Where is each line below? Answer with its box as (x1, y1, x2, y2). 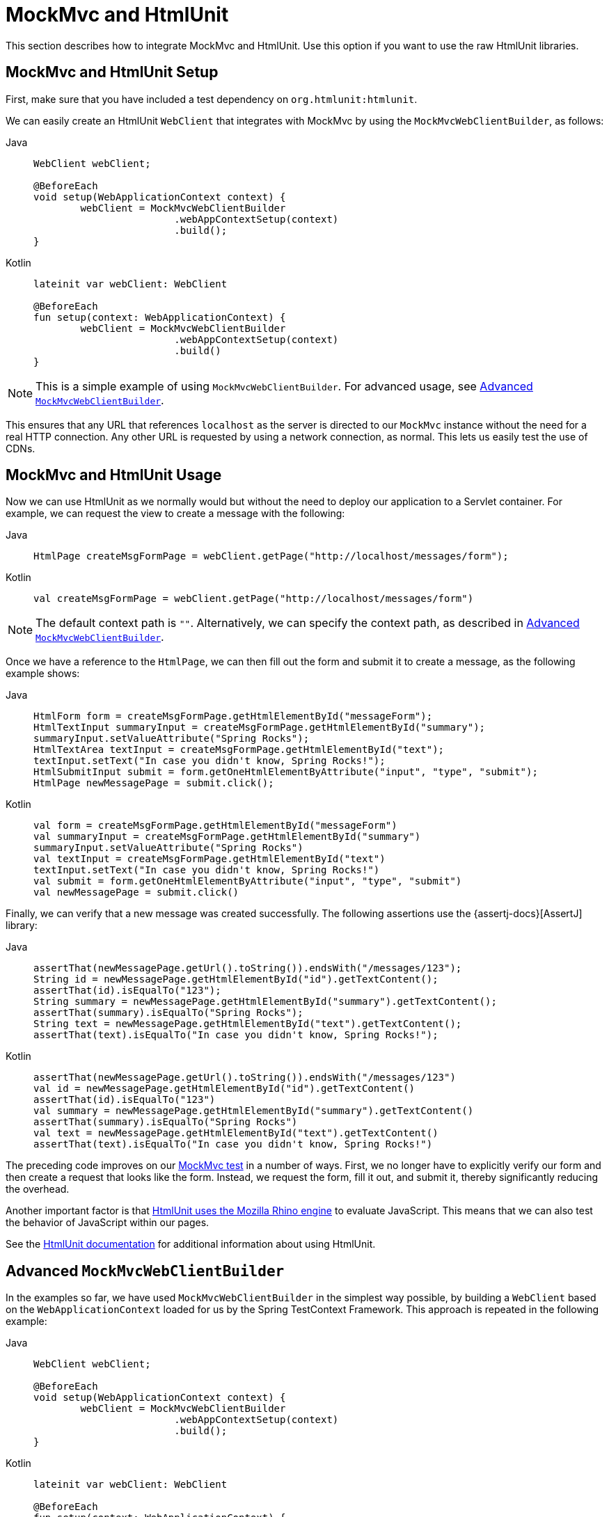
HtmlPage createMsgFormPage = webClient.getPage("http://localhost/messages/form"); (33, 550, 509, 562)
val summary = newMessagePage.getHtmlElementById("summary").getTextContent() (33, 1105, 474, 1117)
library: (6, 919, 38, 932)
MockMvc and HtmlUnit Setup (6, 63, 219, 81)
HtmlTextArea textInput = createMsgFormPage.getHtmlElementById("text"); (33, 744, 445, 756)
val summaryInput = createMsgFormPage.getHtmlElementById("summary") (33, 831, 421, 843)
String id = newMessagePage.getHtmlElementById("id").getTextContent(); (33, 974, 438, 985)
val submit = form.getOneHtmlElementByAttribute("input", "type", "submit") (33, 875, 462, 887)
